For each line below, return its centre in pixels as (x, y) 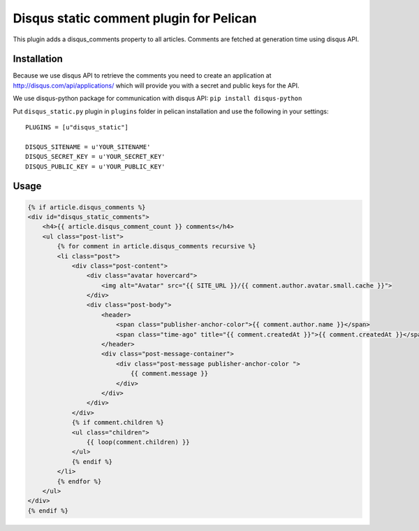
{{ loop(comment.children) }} (138, 442)
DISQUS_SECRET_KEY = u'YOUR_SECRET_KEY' (95, 157)
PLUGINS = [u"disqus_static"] (77, 127)
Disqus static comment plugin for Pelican (135, 18)
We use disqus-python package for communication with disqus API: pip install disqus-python (157, 99)
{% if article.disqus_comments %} (87, 207)
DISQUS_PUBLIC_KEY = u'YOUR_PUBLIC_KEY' (95, 167)
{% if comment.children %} (118, 423)
